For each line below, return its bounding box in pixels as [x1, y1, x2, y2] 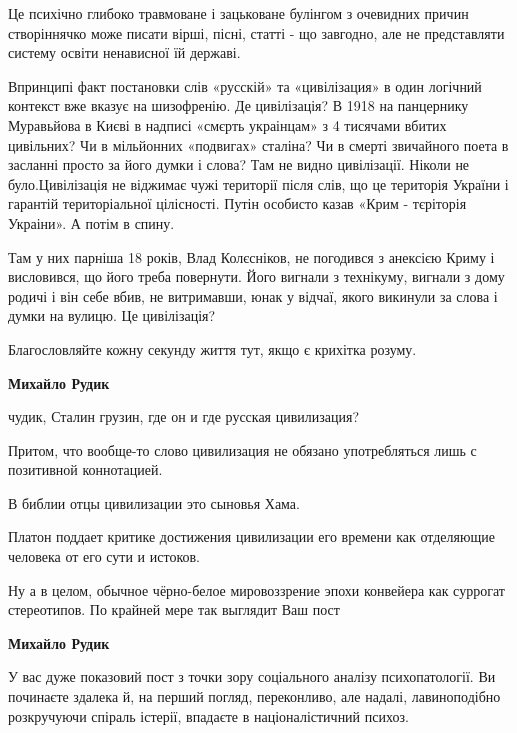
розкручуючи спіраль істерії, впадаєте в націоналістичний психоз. [8, 705, 409, 726]
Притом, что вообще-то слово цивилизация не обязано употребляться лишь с [8, 439, 477, 460]
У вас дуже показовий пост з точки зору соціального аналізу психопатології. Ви [8, 666, 496, 687]
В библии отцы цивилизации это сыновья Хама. [8, 492, 300, 513]
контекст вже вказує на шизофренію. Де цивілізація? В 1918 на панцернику [8, 95, 469, 116]
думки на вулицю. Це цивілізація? [8, 305, 216, 326]
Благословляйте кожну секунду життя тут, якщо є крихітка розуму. [8, 338, 417, 359]
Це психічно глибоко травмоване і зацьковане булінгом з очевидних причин [8, 3, 469, 23]
